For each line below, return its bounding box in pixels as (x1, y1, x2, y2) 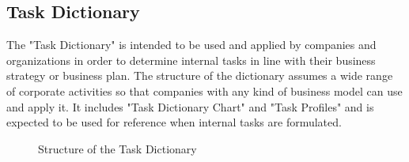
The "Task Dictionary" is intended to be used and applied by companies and (6, 36, 377, 53)
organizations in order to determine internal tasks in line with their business (6, 51, 376, 68)
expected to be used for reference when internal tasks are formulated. (6, 114, 342, 130)
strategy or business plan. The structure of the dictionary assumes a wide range (6, 67, 393, 84)
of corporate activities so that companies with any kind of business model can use (6, 82, 403, 99)
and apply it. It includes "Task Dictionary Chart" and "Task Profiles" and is (6, 98, 374, 115)
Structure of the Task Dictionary (38, 140, 197, 156)
